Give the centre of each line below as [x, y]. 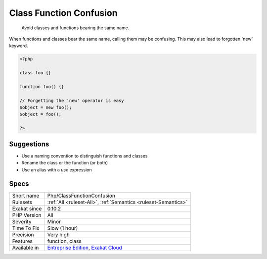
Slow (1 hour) [63, 228]
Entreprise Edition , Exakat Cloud [85, 248]
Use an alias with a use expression [57, 170]
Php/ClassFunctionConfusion [81, 196]
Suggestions [29, 144]
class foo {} [35, 73]
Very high [59, 235]
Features [22, 241]
